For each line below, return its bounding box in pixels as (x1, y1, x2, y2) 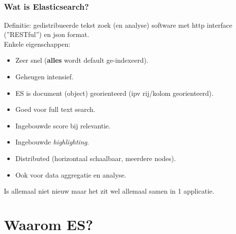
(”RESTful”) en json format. (4, 29, 90, 39)
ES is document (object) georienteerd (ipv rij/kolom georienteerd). (15, 88, 214, 98)
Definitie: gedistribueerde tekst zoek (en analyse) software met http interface (4, 19, 233, 30)
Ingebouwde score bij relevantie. (15, 120, 111, 130)
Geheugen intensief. (15, 72, 73, 82)
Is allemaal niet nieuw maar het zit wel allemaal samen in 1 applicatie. (4, 186, 215, 196)
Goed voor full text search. (15, 104, 95, 114)
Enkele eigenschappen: (4, 38, 71, 49)
